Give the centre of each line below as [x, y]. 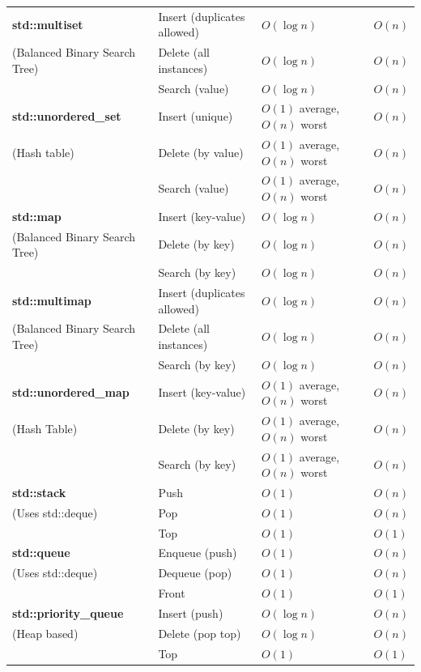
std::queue [41, 553]
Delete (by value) [201, 152]
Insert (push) [191, 613]
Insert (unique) [196, 116]
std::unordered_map [71, 392]
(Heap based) [45, 633]
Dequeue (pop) [195, 573]
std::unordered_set [67, 116]
